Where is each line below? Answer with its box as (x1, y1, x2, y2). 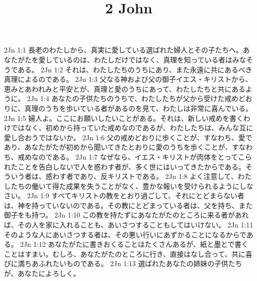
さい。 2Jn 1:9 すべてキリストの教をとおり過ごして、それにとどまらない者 (4, 190, 245, 201)
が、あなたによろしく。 (4, 268, 80, 279)
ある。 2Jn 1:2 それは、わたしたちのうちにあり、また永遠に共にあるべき (17, 64, 253, 74)
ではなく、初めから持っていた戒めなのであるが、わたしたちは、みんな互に (10, 122, 253, 133)
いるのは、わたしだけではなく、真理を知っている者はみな (59, 54, 246, 64)
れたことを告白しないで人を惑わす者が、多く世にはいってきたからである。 (4, 161, 246, 171)
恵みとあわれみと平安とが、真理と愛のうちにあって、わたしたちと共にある (4, 83, 246, 94)
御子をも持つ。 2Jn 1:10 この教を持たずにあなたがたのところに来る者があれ (4, 210, 249, 220)
